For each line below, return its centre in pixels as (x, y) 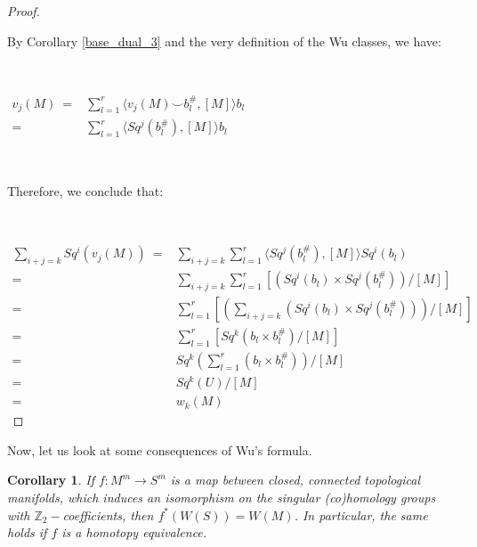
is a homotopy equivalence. (134, 532)
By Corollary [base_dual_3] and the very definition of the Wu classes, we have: (224, 41)
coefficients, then (108, 514)
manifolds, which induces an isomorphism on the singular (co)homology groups (222, 497)
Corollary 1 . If (51, 480)
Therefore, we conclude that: (85, 191)
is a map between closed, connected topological (295, 480)
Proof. (24, 11)
